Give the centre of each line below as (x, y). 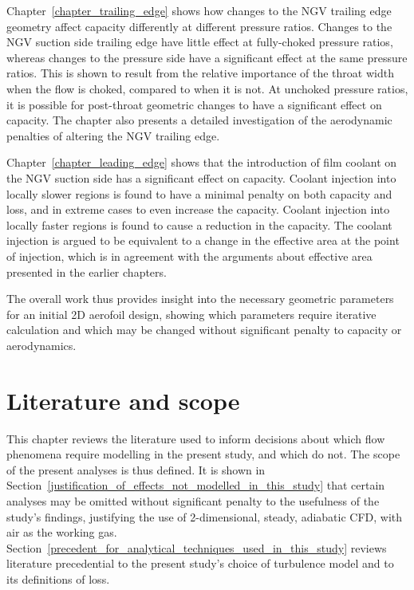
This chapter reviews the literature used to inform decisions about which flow (196, 438)
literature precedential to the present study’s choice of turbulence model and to (200, 563)
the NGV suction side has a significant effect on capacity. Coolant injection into (201, 177)
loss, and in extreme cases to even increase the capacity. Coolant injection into (198, 209)
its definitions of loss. (58, 578)
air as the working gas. (62, 532)
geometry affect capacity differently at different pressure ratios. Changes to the (199, 26)
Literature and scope (123, 400)
